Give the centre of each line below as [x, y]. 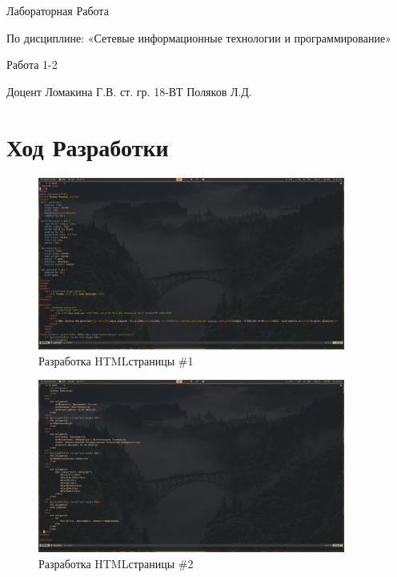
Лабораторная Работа [58, 10]
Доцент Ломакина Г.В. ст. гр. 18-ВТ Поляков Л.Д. [129, 91]
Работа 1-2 [32, 65]
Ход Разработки [88, 146]
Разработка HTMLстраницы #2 [116, 563]
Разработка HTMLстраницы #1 [116, 360]
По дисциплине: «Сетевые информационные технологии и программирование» [199, 37]
